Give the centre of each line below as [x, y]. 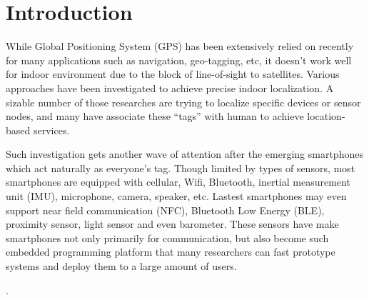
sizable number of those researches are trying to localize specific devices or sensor [183, 102]
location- [326, 116]
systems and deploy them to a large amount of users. [121, 266]
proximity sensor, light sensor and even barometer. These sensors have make [172, 224]
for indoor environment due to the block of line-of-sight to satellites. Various [173, 74]
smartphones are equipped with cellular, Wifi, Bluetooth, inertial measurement [178, 182]
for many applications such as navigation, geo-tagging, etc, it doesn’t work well [179, 60]
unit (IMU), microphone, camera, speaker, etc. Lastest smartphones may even [176, 196]
